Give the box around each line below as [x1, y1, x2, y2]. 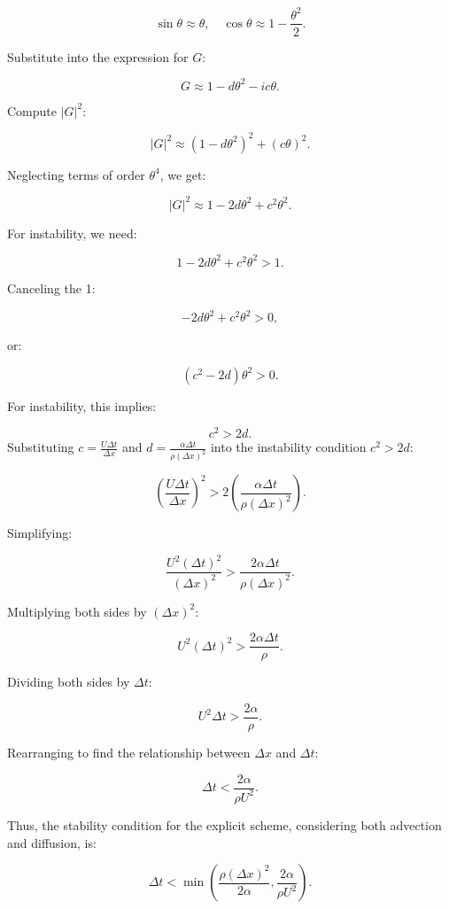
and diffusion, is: [7, 833, 97, 851]
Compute [7, 101, 57, 120]
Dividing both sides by [7, 672, 130, 691]
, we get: [159, 165, 206, 183]
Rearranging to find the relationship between [7, 742, 251, 761]
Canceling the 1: [7, 278, 96, 297]
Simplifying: [7, 524, 73, 542]
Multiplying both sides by [7, 602, 147, 620]
